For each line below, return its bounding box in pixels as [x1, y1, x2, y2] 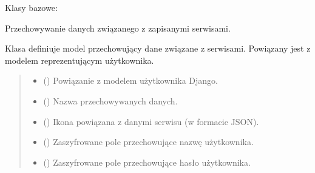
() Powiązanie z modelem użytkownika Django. [43, 74, 218, 87]
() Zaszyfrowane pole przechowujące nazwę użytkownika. [43, 135, 254, 148]
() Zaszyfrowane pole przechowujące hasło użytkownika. [43, 155, 251, 168]
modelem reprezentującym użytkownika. [5, 53, 154, 66]
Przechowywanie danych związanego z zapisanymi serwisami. [5, 21, 231, 34]
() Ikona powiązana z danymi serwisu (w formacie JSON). [43, 115, 259, 127]
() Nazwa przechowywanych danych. [43, 94, 178, 107]
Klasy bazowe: [5, 1, 58, 13]
